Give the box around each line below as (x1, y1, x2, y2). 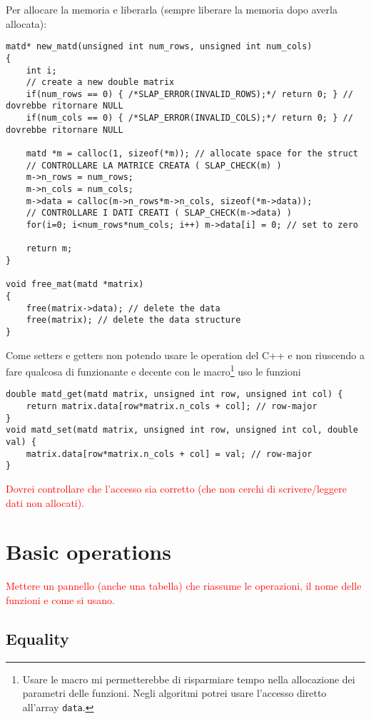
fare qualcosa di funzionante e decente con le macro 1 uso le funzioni (6, 362, 301, 378)
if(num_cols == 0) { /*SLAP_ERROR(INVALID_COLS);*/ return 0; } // (26, 113, 353, 124)
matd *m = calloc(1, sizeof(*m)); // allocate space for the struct (26, 149, 358, 159)
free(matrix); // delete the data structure (26, 315, 241, 326)
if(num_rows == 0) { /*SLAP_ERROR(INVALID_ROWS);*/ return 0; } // (26, 89, 353, 99)
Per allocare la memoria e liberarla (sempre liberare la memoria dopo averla (6, 2, 337, 16)
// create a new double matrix (26, 77, 175, 88)
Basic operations (6, 537, 171, 566)
